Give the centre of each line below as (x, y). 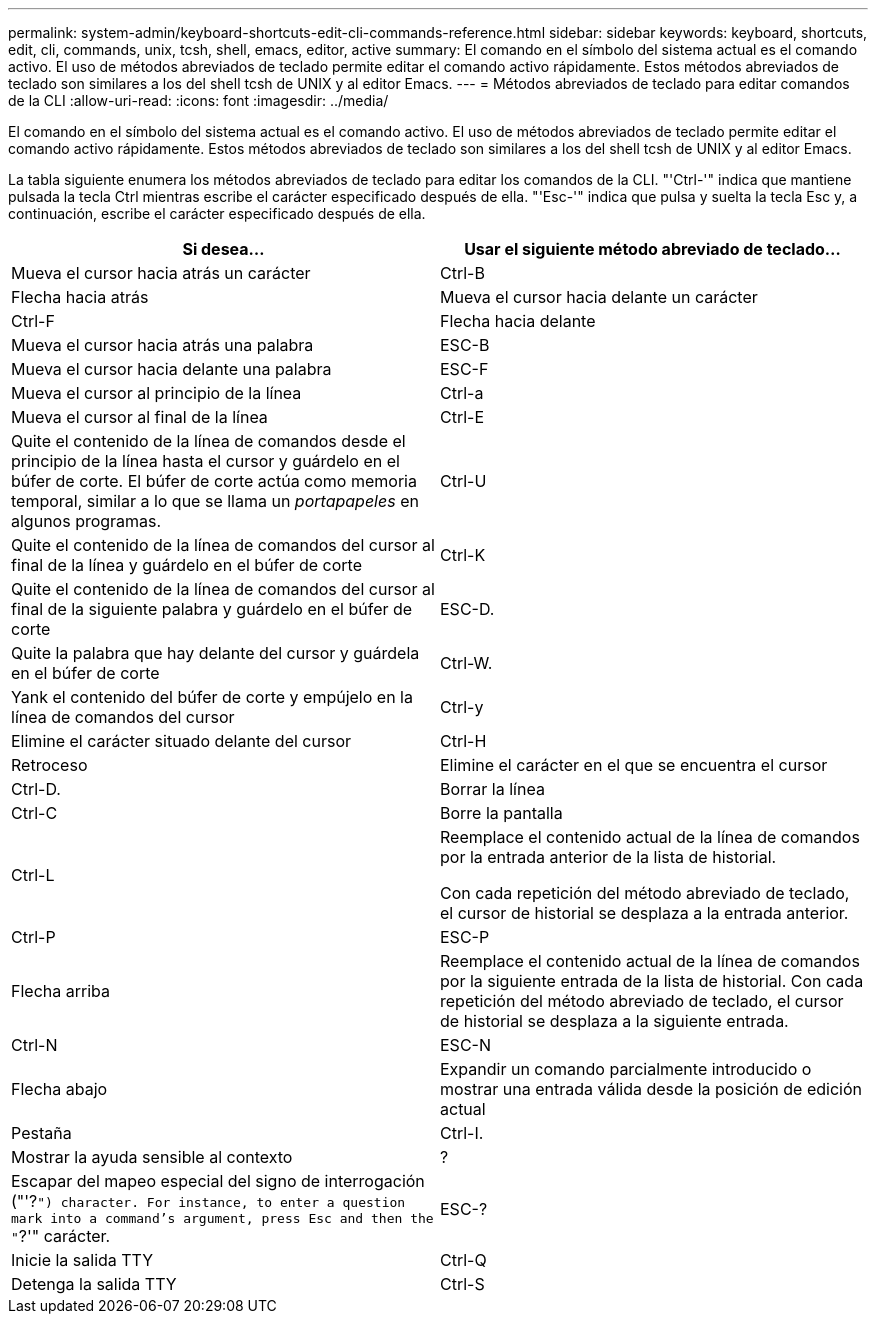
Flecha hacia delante (518, 321)
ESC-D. (467, 609)
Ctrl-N (34, 1045)
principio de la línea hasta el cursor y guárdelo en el (205, 461)
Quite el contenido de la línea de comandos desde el (208, 441)
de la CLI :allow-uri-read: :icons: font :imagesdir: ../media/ (198, 100)
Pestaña (41, 1133)
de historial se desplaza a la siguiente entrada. (614, 1021)
